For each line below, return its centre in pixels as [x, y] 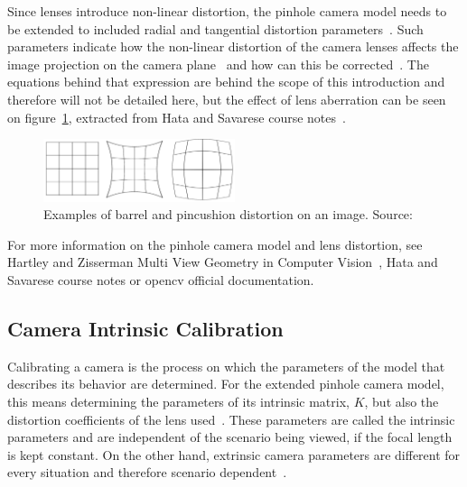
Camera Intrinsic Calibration [145, 329]
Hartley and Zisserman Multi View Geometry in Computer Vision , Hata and [223, 262]
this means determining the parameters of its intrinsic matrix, [178, 402]
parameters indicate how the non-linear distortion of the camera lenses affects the [233, 46]
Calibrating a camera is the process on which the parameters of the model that [226, 366]
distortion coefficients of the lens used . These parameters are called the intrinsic [231, 419]
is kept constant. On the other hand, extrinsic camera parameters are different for [234, 454]
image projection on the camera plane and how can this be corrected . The [218, 64]
